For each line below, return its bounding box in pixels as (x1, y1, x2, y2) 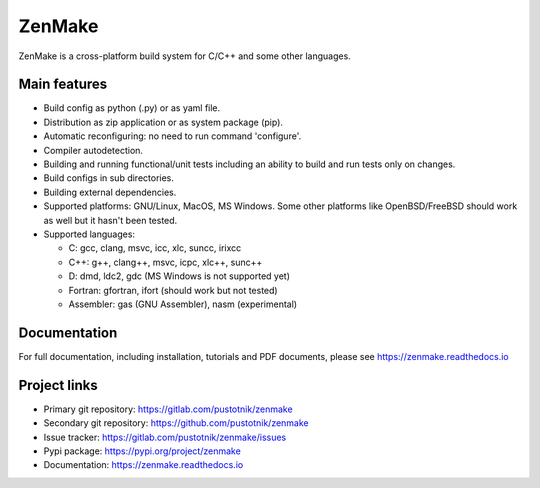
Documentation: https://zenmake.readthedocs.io (43, 459, 244, 471)
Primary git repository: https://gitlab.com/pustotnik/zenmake (43, 403, 294, 415)
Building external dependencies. (43, 186, 177, 198)
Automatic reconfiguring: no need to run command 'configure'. (43, 130, 302, 142)
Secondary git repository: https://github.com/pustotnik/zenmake (43, 417, 309, 429)
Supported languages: (43, 228, 135, 240)
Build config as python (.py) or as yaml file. (43, 102, 221, 114)
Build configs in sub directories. (43, 172, 175, 184)
